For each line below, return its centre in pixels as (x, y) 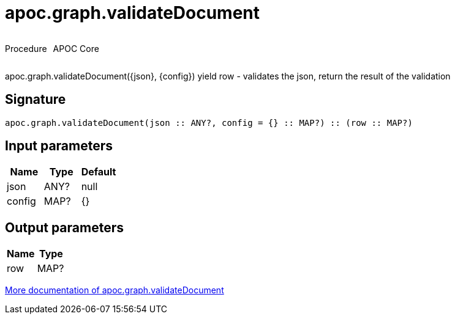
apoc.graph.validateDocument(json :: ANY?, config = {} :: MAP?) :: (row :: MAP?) (209, 123)
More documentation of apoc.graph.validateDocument (115, 290)
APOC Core (76, 48)
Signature (36, 100)
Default (99, 172)
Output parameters (64, 227)
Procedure (26, 48)
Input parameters (59, 146)
